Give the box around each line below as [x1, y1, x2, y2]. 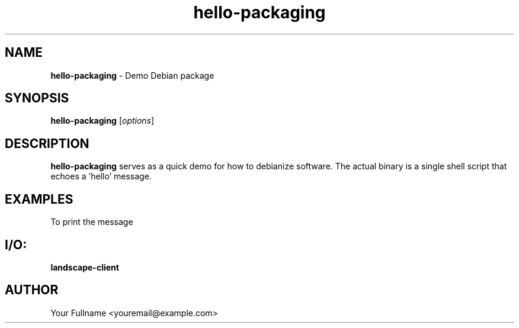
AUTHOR [5, 282, 59, 298]
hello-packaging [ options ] [50, 115, 155, 126]
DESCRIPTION [5, 136, 89, 151]
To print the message [50, 217, 133, 227]
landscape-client [50, 262, 119, 272]
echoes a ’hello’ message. [50, 171, 152, 182]
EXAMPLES [5, 191, 73, 207]
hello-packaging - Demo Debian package [50, 70, 214, 81]
